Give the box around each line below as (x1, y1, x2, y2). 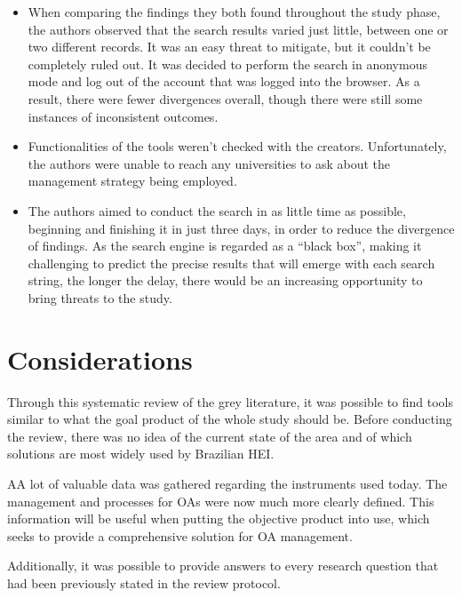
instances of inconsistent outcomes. (28, 107, 219, 125)
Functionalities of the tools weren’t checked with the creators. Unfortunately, (28, 137, 447, 155)
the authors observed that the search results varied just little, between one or (28, 20, 449, 38)
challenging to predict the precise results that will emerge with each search (28, 253, 435, 272)
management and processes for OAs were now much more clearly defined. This (7, 491, 434, 510)
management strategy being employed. (28, 171, 237, 190)
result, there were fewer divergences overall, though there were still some (28, 89, 423, 108)
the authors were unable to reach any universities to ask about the (28, 154, 391, 172)
